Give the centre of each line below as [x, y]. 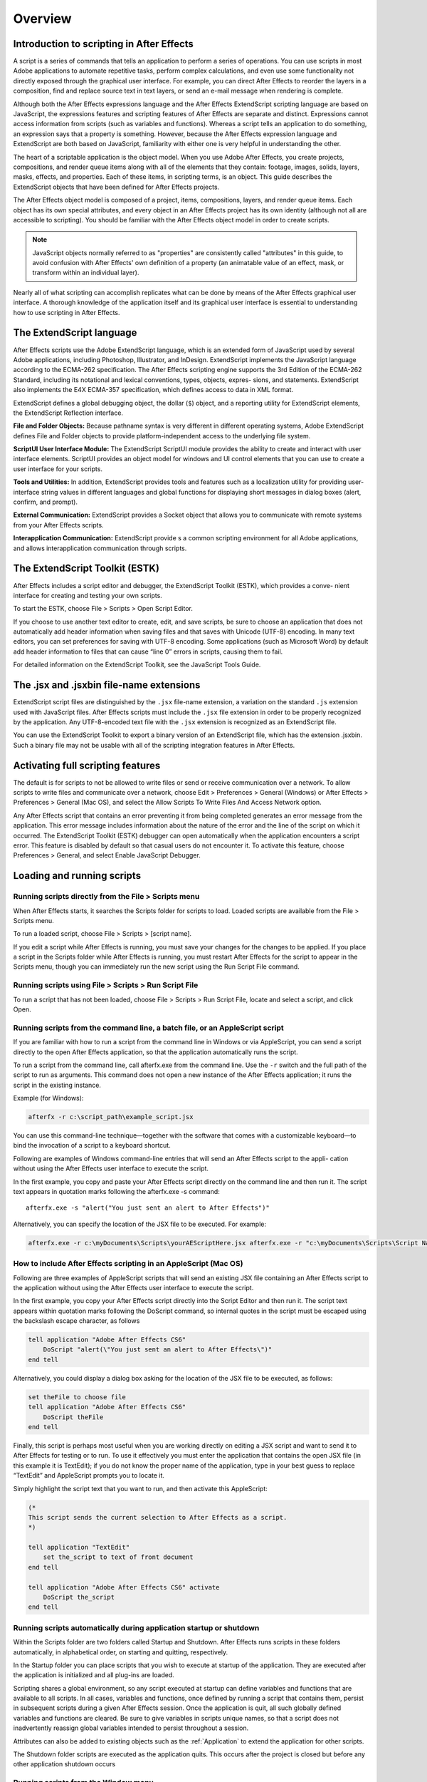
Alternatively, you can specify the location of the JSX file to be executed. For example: [140, 1224]
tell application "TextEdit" [79, 1547]
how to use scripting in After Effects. [67, 312]
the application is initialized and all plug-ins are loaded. [94, 1675]
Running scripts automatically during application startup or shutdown [136, 1627]
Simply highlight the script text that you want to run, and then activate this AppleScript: [141, 1488]
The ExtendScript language [75, 333]
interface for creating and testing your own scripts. [88, 595]
